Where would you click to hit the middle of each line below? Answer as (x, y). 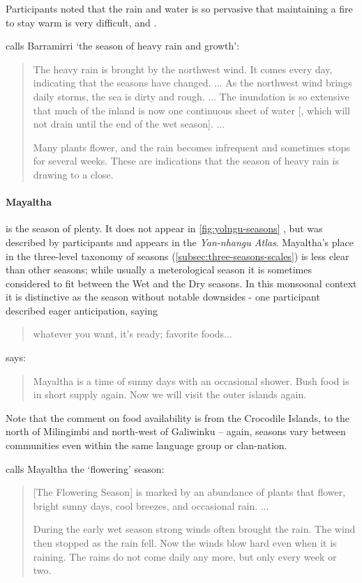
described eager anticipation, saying (82, 310)
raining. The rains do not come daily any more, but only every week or (185, 556)
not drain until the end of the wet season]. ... (129, 124)
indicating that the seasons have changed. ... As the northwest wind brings (193, 83)
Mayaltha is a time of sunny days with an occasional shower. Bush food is (191, 380)
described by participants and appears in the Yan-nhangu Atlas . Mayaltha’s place (180, 242)
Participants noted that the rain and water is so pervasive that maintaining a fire (179, 8)
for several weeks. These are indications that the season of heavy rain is (186, 161)
